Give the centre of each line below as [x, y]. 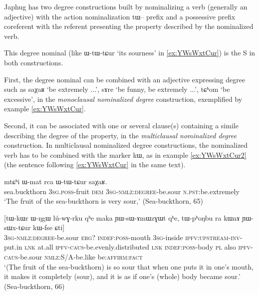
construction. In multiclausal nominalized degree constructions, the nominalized [126, 145]
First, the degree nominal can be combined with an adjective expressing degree [125, 79]
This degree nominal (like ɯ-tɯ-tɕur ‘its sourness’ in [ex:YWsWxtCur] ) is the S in [130, 53]
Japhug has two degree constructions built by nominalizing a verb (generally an [126, 6]
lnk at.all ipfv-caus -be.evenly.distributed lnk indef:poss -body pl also [130, 247]
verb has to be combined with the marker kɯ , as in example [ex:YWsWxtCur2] [125, 154]
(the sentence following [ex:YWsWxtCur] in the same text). [95, 164]
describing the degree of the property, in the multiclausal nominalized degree [121, 135]
